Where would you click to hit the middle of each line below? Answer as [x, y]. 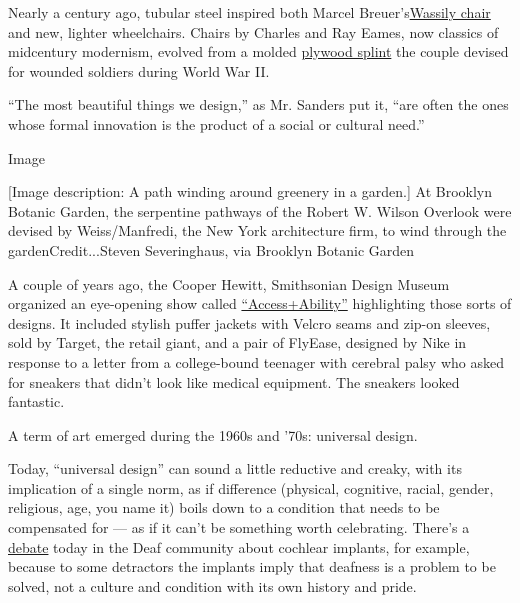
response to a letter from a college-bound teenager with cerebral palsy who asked [256, 361]
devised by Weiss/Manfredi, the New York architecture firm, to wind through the [257, 230]
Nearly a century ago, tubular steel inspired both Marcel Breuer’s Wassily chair [249, 12]
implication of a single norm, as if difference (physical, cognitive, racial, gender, [251, 487]
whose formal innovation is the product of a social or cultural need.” [216, 123]
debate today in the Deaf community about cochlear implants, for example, [239, 546]
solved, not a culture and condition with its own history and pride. [212, 585]
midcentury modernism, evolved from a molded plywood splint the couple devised [258, 51]
